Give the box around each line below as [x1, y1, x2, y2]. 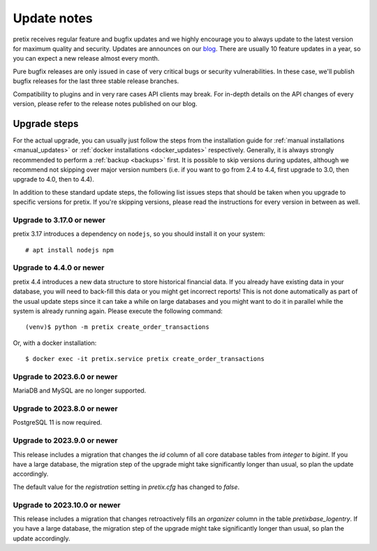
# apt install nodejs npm [25, 246, 114, 254]
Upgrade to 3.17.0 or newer [13, 215, 106, 225]
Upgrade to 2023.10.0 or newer [13, 500, 121, 510]
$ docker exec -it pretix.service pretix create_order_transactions [25, 355, 265, 363]
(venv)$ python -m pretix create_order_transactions [25, 323, 209, 331]
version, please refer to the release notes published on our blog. [13, 99, 198, 108]
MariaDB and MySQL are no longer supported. [13, 386, 147, 395]
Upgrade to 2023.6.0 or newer [13, 372, 118, 381]
